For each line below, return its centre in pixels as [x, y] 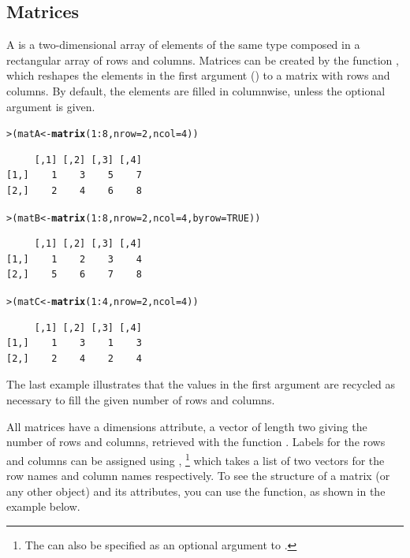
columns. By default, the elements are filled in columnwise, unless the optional [196, 90]
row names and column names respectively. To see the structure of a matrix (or [198, 476]
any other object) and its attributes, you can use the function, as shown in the [196, 491]
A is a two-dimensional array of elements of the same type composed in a [183, 45]
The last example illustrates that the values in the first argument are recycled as [201, 384]
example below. [43, 506]
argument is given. [51, 106]
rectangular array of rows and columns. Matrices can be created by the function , [203, 60]
